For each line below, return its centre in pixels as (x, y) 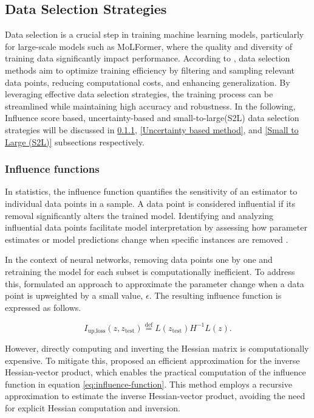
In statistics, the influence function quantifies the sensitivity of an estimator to (151, 191)
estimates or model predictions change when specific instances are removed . (147, 239)
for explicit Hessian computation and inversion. (93, 407)
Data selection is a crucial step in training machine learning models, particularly (155, 34)
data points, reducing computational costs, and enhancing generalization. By (148, 82)
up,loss (97, 331)
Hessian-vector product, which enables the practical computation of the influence (155, 372)
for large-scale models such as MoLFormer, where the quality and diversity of (149, 46)
